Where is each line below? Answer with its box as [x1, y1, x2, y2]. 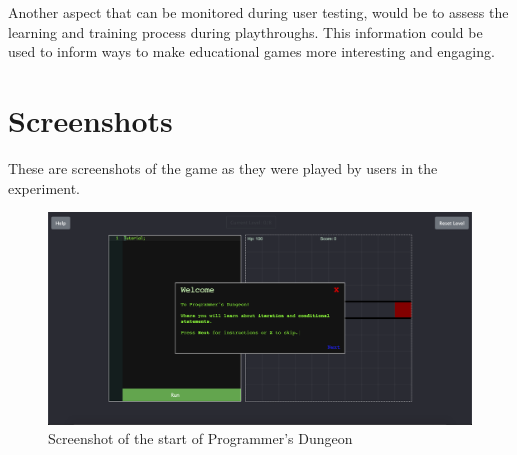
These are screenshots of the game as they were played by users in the [8, 157, 438, 178]
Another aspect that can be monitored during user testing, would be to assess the [8, 2, 509, 22]
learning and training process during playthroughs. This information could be [8, 21, 483, 42]
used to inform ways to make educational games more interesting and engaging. [8, 41, 495, 62]
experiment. [8, 177, 80, 198]
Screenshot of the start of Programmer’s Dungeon [48, 428, 353, 449]
